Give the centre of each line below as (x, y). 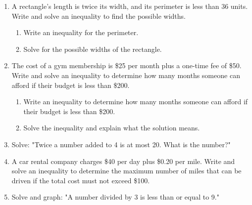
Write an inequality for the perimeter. (81, 32)
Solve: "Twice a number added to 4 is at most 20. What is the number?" (121, 144)
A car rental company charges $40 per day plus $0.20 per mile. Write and (123, 161)
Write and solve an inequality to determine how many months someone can (126, 75)
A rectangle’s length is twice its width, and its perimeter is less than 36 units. (130, 6)
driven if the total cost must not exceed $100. (81, 180)
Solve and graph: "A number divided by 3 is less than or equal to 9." (115, 197)
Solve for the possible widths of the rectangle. (93, 49)
